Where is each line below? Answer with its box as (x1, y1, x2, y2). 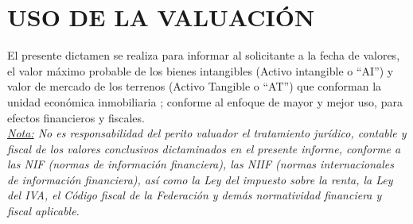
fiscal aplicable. (7, 203, 80, 219)
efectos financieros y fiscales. (7, 109, 145, 126)
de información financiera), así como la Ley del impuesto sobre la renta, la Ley (7, 171, 393, 187)
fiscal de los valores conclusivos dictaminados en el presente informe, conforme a (7, 140, 401, 156)
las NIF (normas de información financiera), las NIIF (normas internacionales (7, 156, 394, 172)
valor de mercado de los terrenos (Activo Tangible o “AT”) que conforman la (7, 78, 382, 95)
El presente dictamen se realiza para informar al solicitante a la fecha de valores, (7, 47, 400, 64)
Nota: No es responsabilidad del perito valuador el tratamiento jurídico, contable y (7, 125, 407, 141)
